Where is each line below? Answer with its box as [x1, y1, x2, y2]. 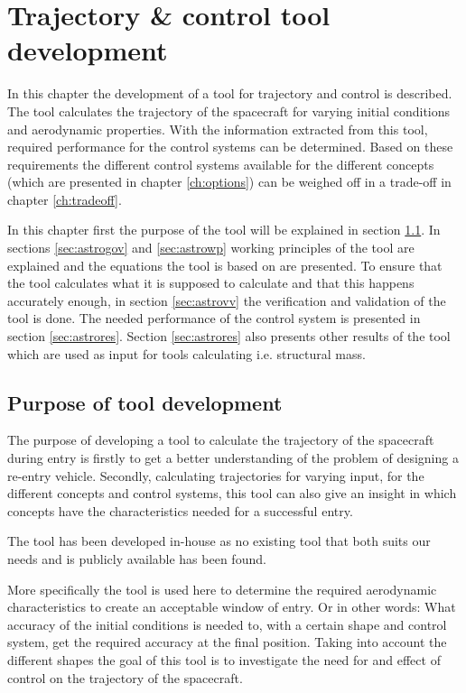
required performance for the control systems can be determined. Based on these [7, 137, 453, 156]
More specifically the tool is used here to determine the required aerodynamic [7, 579, 437, 598]
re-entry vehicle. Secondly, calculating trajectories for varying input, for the [7, 466, 424, 485]
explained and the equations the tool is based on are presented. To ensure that [7, 255, 443, 274]
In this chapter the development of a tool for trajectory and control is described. [7, 84, 452, 103]
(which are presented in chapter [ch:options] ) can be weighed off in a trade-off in [7, 172, 452, 191]
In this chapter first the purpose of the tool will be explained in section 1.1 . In [7, 220, 441, 239]
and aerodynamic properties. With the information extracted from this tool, [7, 119, 428, 138]
